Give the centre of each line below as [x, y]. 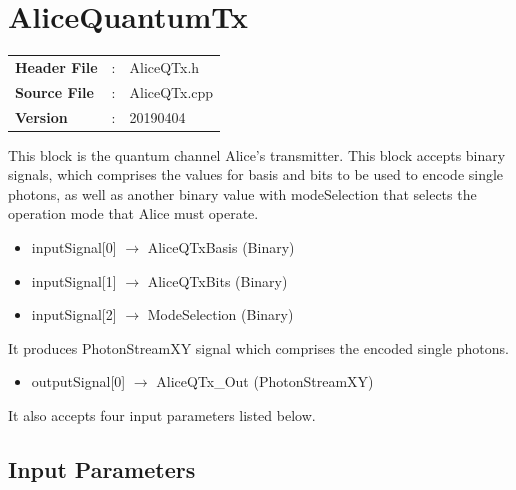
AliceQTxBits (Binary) [217, 280]
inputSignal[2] [74, 314]
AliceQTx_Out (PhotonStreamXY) [265, 381]
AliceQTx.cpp [171, 91]
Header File [56, 66]
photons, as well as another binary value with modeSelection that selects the [242, 193]
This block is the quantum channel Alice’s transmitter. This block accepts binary [257, 154]
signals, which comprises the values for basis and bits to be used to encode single [256, 174]
